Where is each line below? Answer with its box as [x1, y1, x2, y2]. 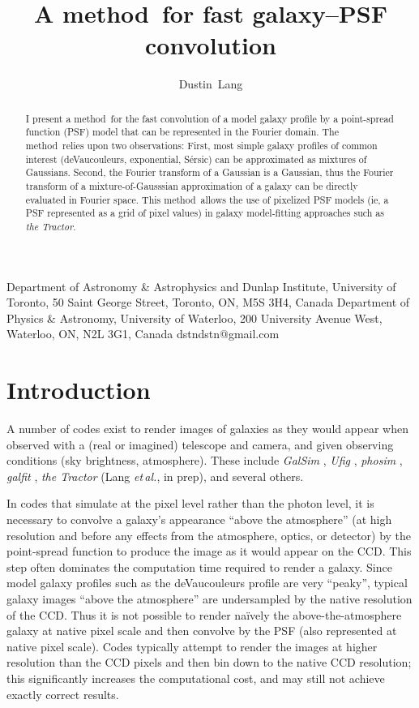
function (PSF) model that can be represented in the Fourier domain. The [25, 125, 339, 139]
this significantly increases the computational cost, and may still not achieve [6, 670, 385, 687]
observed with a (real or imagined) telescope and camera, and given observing [6, 436, 394, 453]
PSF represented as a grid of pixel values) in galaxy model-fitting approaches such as [25, 206, 384, 220]
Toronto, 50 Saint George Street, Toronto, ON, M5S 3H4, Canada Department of [6, 294, 410, 311]
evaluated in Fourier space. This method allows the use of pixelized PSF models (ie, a [25, 192, 389, 206]
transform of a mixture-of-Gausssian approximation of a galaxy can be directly [25, 178, 358, 192]
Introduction [6, 373, 151, 406]
